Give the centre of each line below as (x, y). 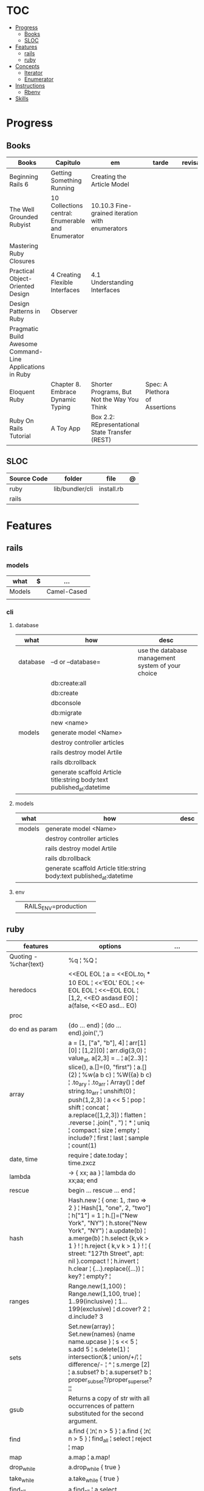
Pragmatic (24, 328)
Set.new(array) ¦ (91, 1327)
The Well (22, 209)
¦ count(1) (83, 1145)
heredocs (23, 990)
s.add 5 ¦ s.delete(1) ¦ (99, 1349)
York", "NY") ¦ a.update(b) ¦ (107, 1231)
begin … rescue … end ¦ (102, 1190)
